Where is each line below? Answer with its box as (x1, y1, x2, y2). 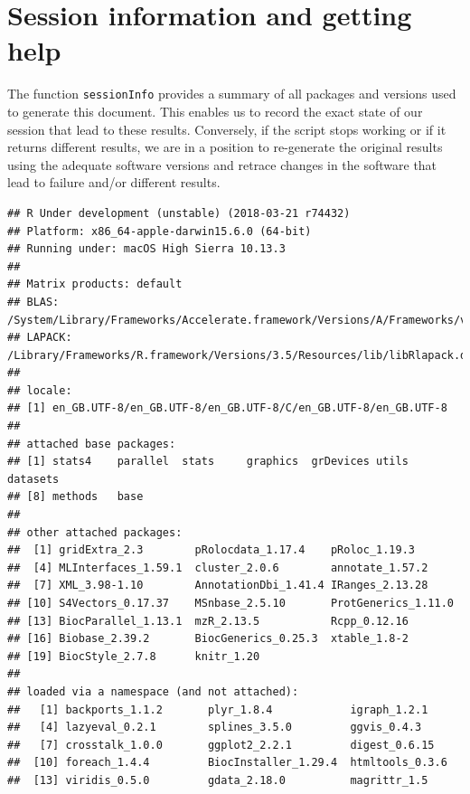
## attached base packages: (7, 437, 176, 450)
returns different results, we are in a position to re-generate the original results (7, 137, 443, 156)
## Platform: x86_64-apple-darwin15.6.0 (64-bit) (7, 224, 312, 238)
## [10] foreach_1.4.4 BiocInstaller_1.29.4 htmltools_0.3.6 (7, 756, 447, 770)
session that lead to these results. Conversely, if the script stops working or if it (7, 119, 446, 138)
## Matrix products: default (7, 278, 183, 291)
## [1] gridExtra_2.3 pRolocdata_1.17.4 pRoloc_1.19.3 (7, 544, 416, 557)
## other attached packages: (7, 525, 183, 539)
